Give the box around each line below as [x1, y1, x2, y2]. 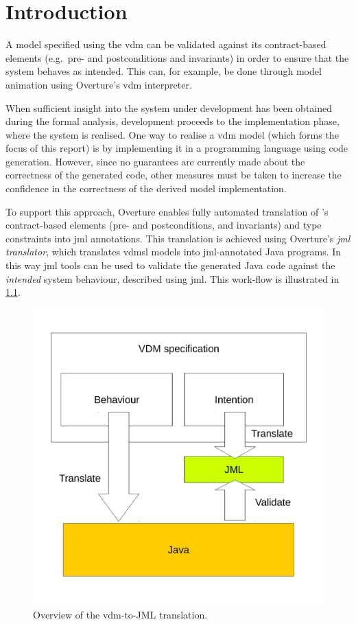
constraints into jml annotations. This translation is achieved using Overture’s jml [5, 231, 351, 245]
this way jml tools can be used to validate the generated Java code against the [5, 258, 335, 273]
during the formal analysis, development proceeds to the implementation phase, [5, 114, 340, 128]
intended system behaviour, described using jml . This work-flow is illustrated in [5, 271, 340, 286]
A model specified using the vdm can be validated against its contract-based [5, 37, 327, 51]
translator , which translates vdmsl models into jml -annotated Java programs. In [5, 244, 342, 259]
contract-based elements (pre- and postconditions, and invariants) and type [5, 218, 322, 232]
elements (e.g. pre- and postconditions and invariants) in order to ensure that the [5, 50, 349, 65]
